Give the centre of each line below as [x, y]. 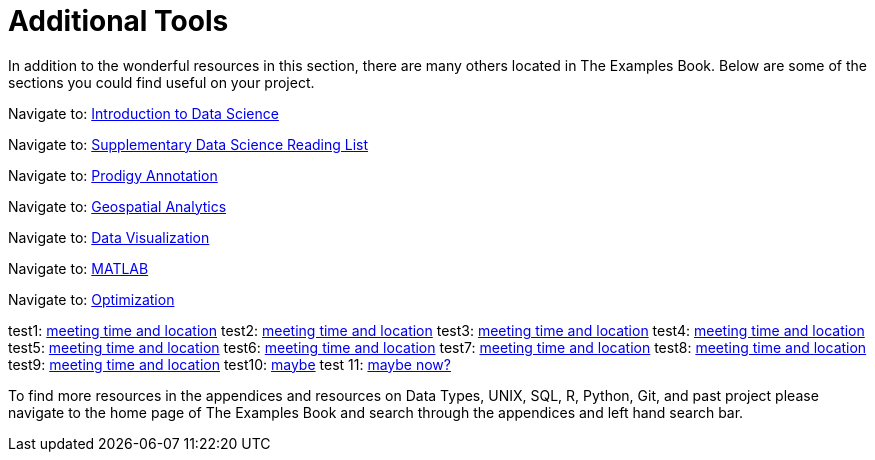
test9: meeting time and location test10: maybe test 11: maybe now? [229, 364]
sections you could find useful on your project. [161, 82]
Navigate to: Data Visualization [109, 237]
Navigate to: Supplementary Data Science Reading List [188, 144]
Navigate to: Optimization [91, 299]
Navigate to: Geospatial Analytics [117, 206]
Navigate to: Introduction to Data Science [143, 113]
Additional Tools [118, 21]
